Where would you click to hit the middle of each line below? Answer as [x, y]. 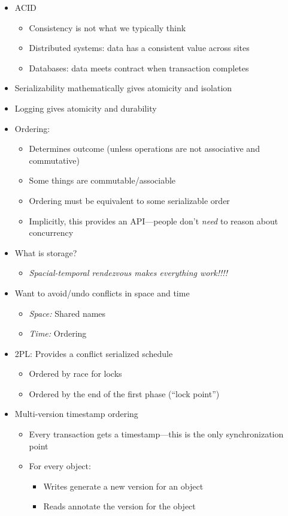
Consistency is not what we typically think [107, 27]
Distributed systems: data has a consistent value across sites [139, 48]
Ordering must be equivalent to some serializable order [129, 200]
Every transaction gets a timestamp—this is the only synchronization [156, 434]
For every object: [60, 466]
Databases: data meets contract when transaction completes [139, 67]
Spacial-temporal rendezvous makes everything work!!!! [128, 273]
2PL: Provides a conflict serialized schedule [94, 353]
